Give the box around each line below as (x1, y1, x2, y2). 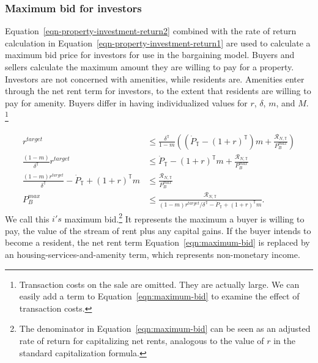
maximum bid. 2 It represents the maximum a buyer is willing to (64, 210, 305, 225)
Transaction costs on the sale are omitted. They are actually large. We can (19, 277, 300, 290)
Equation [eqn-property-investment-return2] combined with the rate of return (5, 24, 297, 37)
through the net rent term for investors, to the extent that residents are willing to (5, 84, 311, 97)
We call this (5, 212, 50, 225)
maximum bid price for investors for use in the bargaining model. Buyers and (5, 48, 295, 61)
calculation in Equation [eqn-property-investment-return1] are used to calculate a (5, 36, 311, 49)
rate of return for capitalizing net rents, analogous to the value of (19, 334, 264, 346)
